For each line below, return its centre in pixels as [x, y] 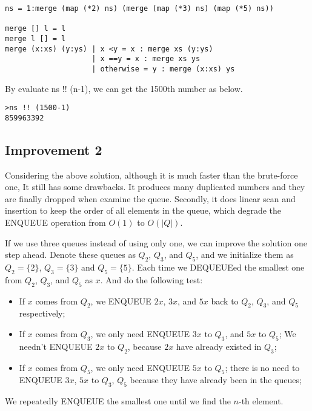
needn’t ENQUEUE [56, 346]
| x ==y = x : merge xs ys [146, 59]
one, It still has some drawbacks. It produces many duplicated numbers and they [155, 187]
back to [225, 301]
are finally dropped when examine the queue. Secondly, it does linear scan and [150, 198]
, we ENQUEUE [121, 301]
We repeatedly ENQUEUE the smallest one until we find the [118, 401]
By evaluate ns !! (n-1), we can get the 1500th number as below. [124, 88]
